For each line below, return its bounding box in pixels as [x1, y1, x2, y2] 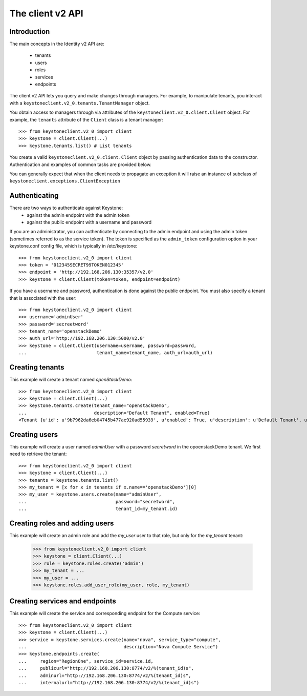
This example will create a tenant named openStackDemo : [9, 377, 133, 383]
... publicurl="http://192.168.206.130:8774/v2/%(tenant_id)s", [18, 665, 194, 671]
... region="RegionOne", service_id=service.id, [18, 658, 153, 664]
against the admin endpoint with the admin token [27, 212, 130, 218]
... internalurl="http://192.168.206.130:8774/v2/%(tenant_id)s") [18, 680, 200, 685]
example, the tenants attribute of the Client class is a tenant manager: [9, 116, 164, 122]
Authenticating [9, 191, 59, 200]
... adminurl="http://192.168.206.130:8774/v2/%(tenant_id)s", [18, 672, 191, 679]
